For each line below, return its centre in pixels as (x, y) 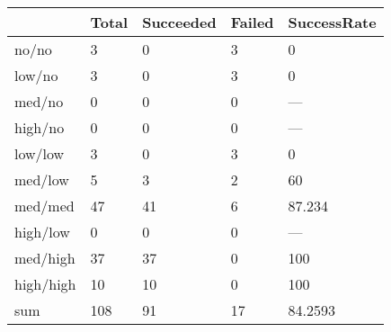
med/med (44, 206)
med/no (39, 101)
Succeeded (179, 22)
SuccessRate (332, 22)
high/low (42, 232)
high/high (45, 284)
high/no (40, 127)
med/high (45, 258)
